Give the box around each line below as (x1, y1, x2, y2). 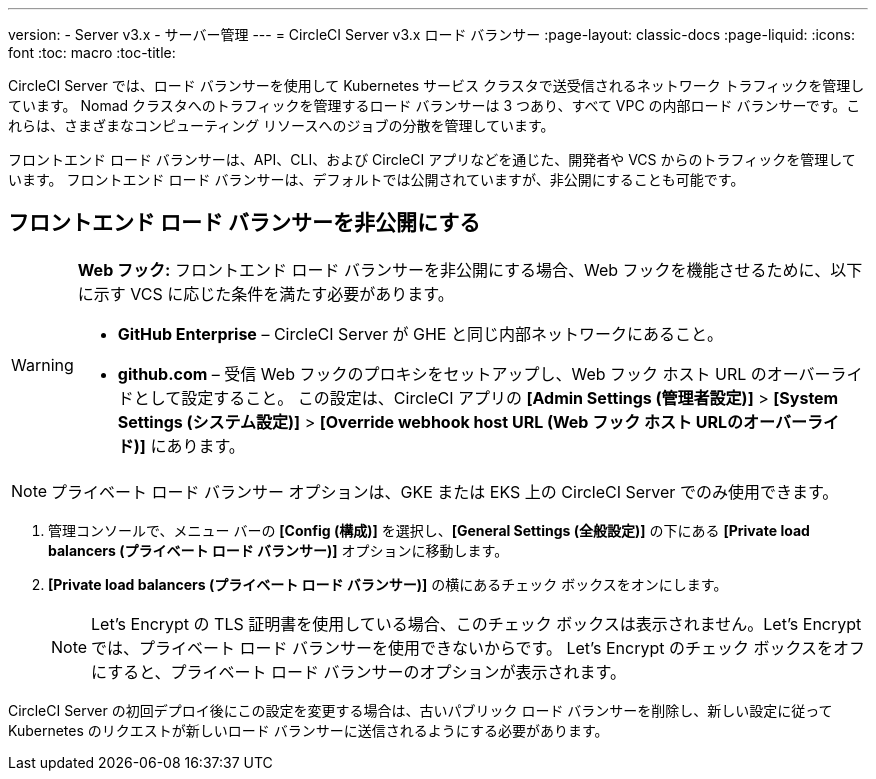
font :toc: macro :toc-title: (8, 44, 176, 61)
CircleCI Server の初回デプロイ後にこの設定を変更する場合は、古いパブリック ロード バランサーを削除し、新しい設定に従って (8, 701, 833, 719)
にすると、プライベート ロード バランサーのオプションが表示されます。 (91, 661, 626, 682)
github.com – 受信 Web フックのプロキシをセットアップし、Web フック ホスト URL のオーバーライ (117, 363, 863, 384)
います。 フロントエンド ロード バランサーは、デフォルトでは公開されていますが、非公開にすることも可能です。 (8, 171, 745, 188)
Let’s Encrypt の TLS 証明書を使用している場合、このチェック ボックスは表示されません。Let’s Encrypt (91, 613, 862, 634)
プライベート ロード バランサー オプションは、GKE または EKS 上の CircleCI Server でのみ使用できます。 (51, 481, 839, 502)
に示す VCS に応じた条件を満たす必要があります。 (77, 283, 454, 304)
